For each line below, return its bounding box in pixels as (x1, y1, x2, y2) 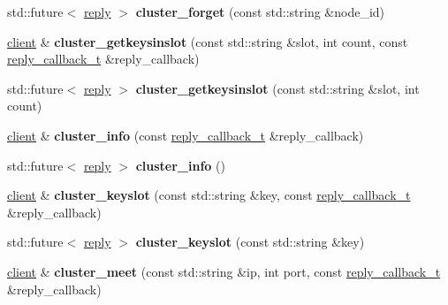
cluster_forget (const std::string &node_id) (135, 3, 385, 20)
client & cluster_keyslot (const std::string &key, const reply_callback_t (7, 186, 411, 204)
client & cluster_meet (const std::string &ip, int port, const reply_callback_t (7, 262, 441, 280)
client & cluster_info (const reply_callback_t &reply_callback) (7, 126, 364, 144)
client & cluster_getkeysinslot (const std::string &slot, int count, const (7, 32, 408, 50)
